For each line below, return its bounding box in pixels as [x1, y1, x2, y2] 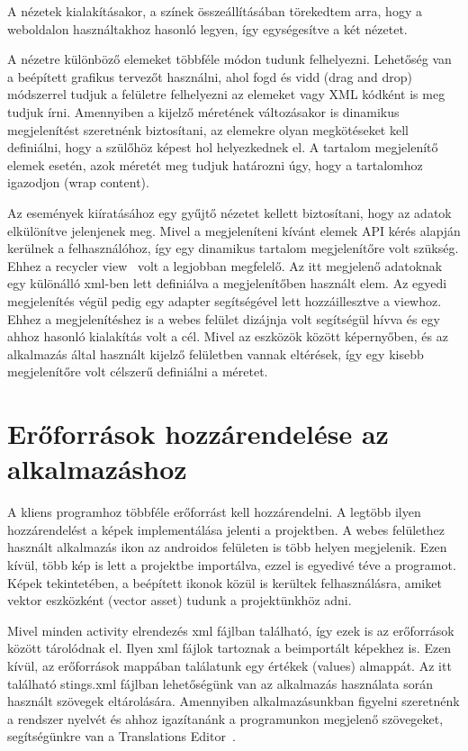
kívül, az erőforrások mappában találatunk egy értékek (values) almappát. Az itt [7, 656, 452, 674]
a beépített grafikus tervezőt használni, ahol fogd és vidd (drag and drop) [7, 67, 412, 86]
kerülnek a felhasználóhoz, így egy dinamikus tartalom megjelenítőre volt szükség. [7, 239, 459, 258]
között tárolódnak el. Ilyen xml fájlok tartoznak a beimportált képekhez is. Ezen [7, 638, 452, 657]
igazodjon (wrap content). [7, 173, 149, 192]
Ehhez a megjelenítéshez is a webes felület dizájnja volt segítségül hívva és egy [7, 309, 440, 328]
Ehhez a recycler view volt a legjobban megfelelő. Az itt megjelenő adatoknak [7, 256, 443, 275]
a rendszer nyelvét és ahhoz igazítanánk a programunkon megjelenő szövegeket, [7, 709, 444, 728]
